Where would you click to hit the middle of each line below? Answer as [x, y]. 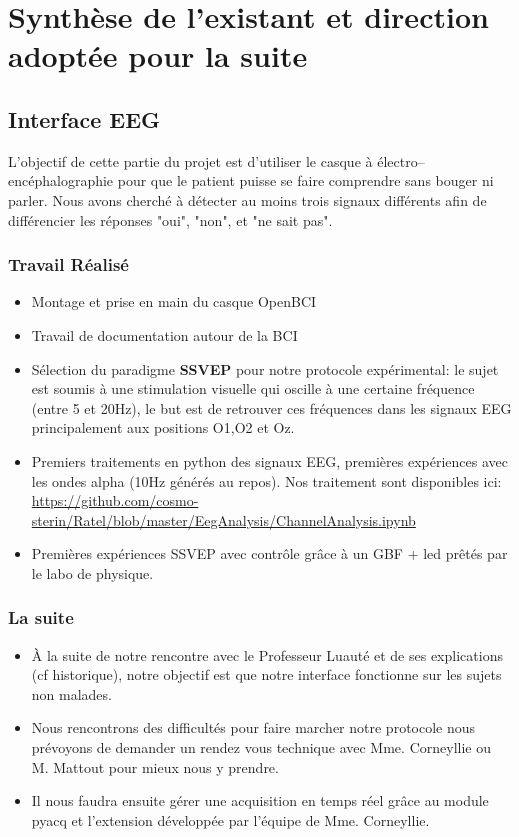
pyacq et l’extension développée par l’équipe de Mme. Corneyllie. [230, 819]
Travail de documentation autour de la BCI [164, 334]
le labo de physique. [92, 572]
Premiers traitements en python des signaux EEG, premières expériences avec [269, 460]
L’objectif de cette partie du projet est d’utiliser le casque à [190, 160]
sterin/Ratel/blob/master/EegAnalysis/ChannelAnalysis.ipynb [223, 519]
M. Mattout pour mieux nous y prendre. [155, 766]
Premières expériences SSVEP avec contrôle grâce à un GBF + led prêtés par [269, 553]
